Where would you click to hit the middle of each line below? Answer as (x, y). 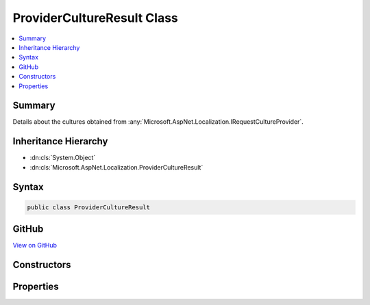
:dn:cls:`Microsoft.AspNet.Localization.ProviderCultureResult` (116, 167)
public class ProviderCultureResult (89, 207)
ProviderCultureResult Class (95, 18)
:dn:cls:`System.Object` (63, 158)
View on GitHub (35, 246)
